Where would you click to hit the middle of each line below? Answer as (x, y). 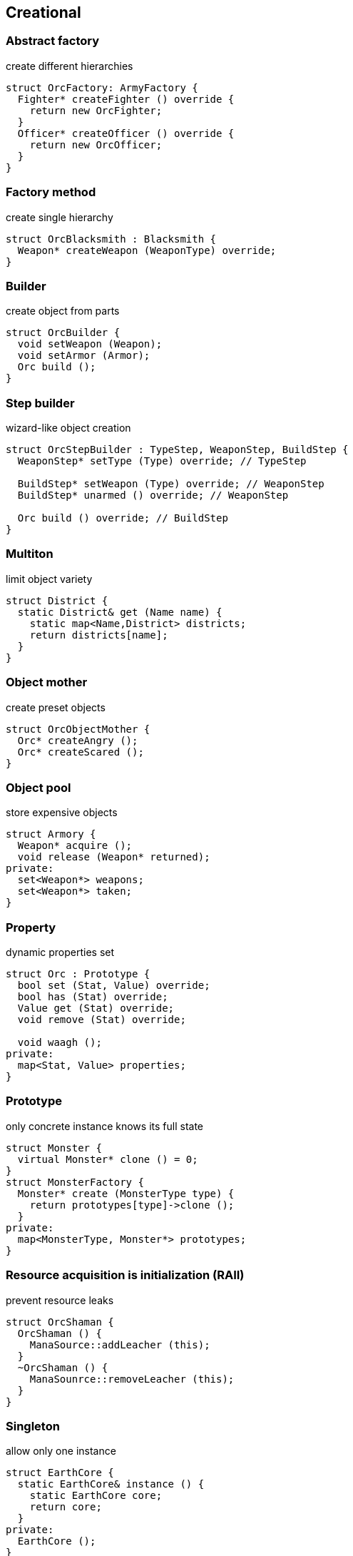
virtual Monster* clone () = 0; (108, 1159)
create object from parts (63, 311)
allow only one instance (61, 1451)
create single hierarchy (60, 217)
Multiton (30, 554)
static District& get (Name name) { (120, 612)
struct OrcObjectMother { (78, 729)
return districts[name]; (99, 635)
